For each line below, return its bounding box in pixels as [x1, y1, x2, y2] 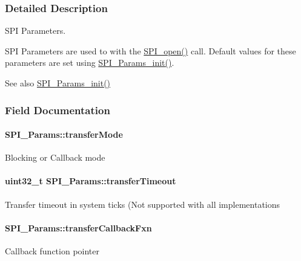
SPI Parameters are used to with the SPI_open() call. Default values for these [5, 44, 296, 57]
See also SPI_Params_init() [5, 77, 111, 89]
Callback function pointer [5, 245, 100, 257]
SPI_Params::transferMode [5, 128, 123, 141]
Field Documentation [5, 102, 110, 117]
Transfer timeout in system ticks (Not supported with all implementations [5, 198, 280, 210]
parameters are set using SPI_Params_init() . [5, 56, 174, 69]
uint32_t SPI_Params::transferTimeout [5, 175, 176, 187]
